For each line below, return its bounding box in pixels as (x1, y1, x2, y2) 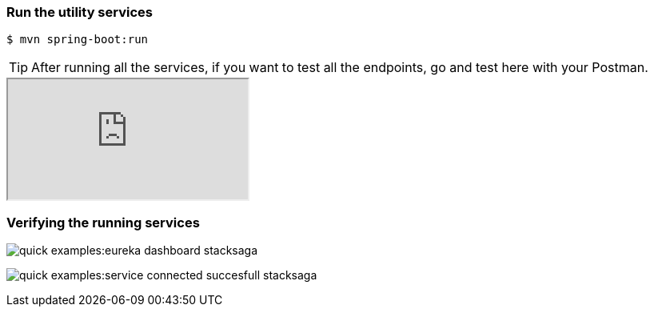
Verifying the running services (6, 214, 200, 231)
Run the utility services (6, 4, 153, 20)
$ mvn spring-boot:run (6, 33, 149, 46)
